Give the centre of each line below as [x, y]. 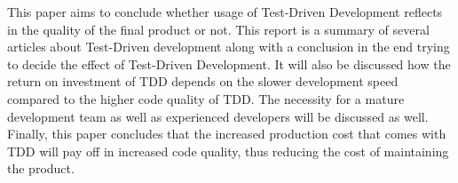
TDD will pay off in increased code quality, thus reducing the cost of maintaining [228, 151]
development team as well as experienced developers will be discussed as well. [218, 116]
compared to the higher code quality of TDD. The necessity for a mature [206, 98]
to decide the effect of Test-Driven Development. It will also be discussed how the [229, 64]
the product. [41, 168]
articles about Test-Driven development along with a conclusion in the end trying [229, 47]
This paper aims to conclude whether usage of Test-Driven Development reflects [225, 12]
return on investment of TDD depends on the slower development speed [203, 81]
